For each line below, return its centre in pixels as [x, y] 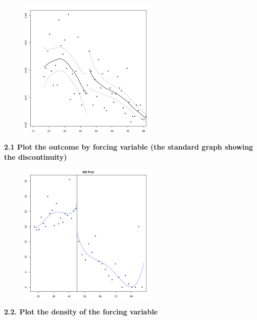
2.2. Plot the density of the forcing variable [81, 312]
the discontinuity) [36, 156]
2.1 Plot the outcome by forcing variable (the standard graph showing [129, 146]
